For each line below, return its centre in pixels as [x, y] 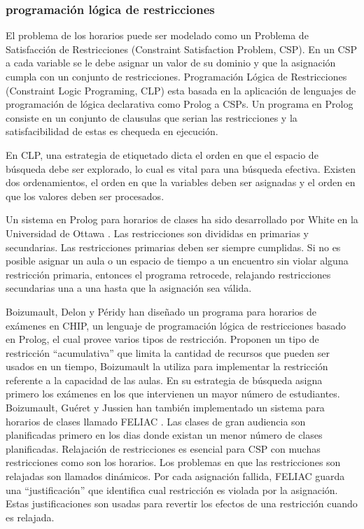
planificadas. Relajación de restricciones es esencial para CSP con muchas [163, 448]
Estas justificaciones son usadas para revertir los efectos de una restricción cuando [182, 503]
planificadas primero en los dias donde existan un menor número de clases [164, 435]
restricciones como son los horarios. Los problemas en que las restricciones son [173, 462]
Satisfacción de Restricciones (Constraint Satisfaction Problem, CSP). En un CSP [182, 49]
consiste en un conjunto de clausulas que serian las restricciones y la [152, 117]
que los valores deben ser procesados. [85, 196]
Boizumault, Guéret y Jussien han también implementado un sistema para [165, 408]
